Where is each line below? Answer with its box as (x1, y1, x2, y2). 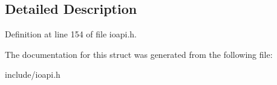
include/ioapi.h (5, 68, 60, 81)
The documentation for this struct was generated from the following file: (5, 48, 273, 60)
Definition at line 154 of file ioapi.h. (5, 28, 137, 40)
